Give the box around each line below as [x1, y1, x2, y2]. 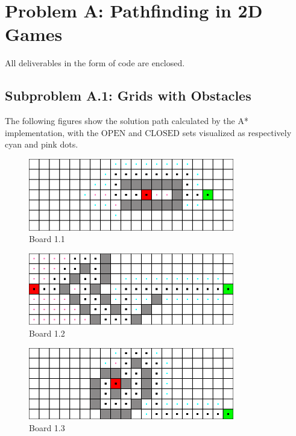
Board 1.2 [29, 327, 65, 340]
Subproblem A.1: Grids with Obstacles [5, 86, 251, 105]
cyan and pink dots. [5, 138, 78, 151]
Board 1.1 [29, 232, 65, 245]
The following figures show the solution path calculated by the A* [5, 114, 248, 127]
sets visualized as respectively [182, 126, 292, 139]
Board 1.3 [29, 421, 65, 434]
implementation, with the [5, 126, 99, 139]
